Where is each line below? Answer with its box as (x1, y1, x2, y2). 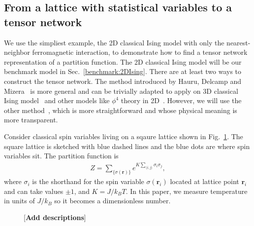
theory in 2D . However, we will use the (121, 95, 242, 106)
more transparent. (4, 114, 58, 125)
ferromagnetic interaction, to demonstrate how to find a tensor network (32, 47, 248, 57)
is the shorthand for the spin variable (32, 176, 144, 187)
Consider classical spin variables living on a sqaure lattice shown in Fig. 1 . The (4, 131, 243, 141)
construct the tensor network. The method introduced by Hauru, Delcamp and (4, 75, 242, 86)
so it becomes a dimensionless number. (54, 195, 171, 206)
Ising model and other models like (4, 95, 110, 106)
